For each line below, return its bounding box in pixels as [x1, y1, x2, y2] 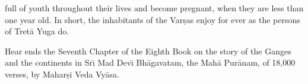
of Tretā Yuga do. [5, 25, 69, 37]
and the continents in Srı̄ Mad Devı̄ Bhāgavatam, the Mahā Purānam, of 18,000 [5, 56, 296, 69]
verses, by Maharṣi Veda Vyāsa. [5, 67, 119, 80]
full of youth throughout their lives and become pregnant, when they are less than [5, 2, 304, 14]
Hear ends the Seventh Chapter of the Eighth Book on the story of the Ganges [5, 44, 291, 57]
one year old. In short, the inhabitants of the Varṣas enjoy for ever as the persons [5, 13, 300, 25]
